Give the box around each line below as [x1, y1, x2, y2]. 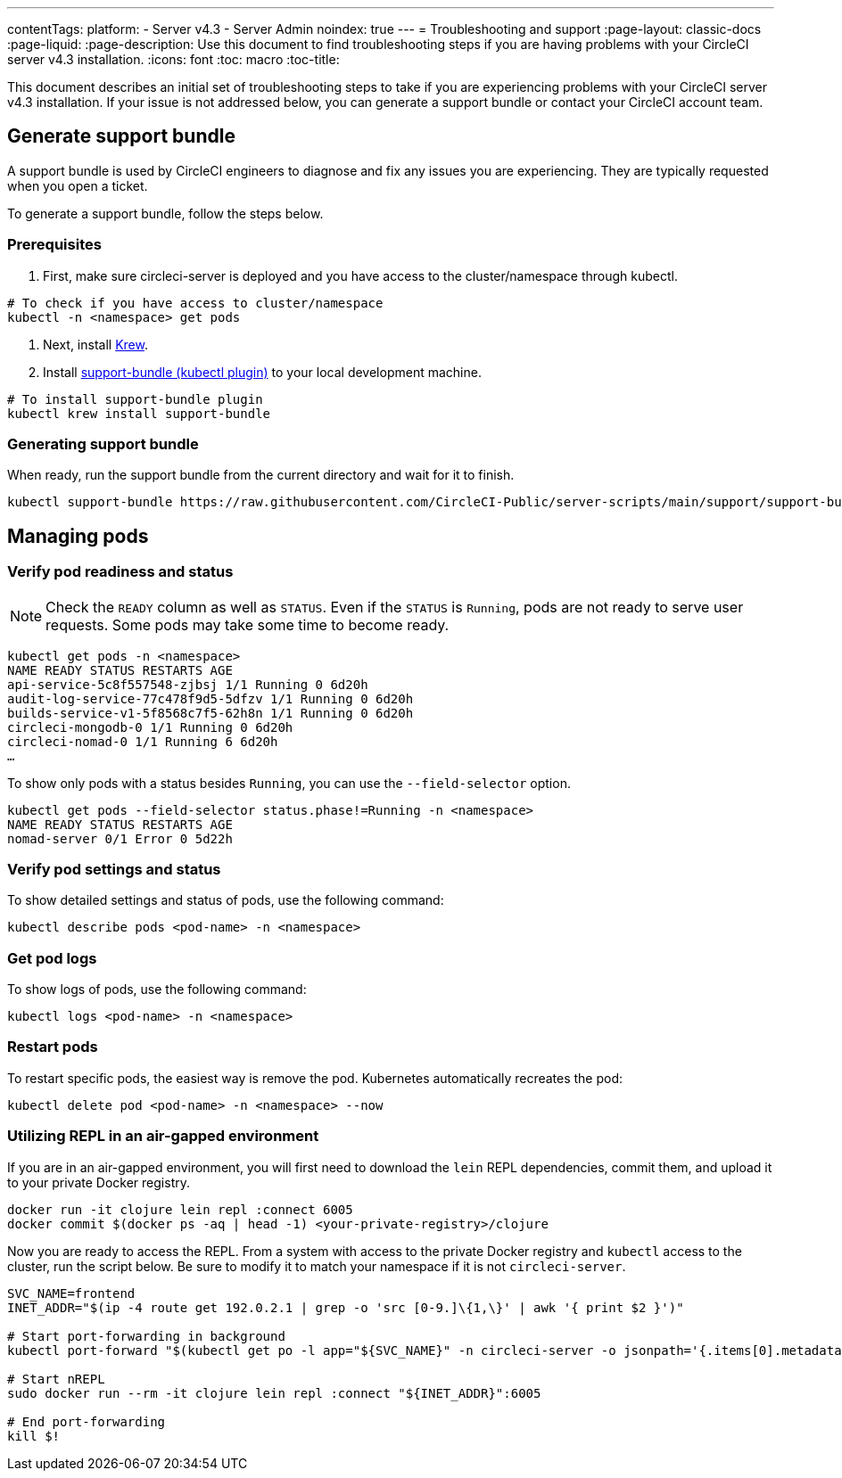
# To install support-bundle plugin [7, 391, 263, 406]
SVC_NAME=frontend [7, 1285, 136, 1301]
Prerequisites [7, 235, 102, 254]
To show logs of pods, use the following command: [7, 981, 307, 998]
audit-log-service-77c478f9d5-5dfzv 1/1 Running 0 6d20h [7, 691, 414, 706]
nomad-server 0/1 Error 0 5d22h [7, 831, 233, 846]
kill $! [7, 1428, 61, 1443]
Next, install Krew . [43, 336, 148, 352]
